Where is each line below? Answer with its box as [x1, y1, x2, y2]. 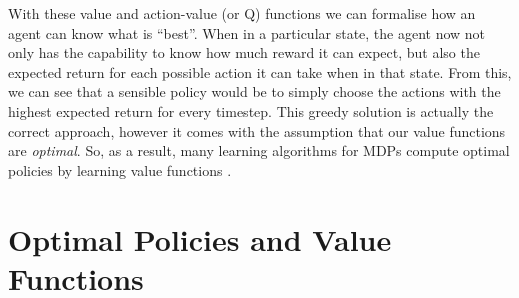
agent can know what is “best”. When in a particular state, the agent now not [8, 22, 486, 43]
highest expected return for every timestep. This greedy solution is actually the [8, 100, 494, 121]
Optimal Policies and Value [8, 218, 392, 259]
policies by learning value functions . [8, 159, 232, 180]
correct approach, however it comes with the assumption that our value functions [8, 120, 506, 141]
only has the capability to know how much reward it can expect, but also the [8, 42, 480, 63]
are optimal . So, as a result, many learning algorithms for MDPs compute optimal [8, 140, 510, 161]
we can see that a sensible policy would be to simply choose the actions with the [8, 81, 501, 102]
